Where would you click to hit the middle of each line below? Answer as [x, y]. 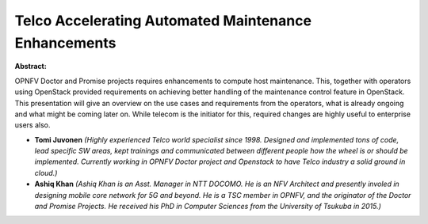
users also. [32, 125]
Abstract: [31, 66]
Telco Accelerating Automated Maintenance [163, 21]
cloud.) [46, 173]
